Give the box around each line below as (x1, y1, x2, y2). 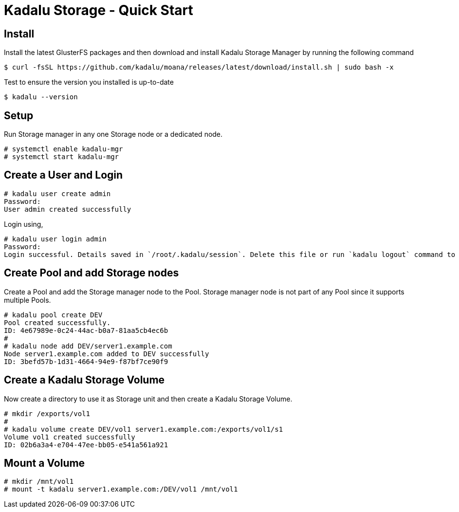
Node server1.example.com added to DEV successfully (4, 349, 209, 358)
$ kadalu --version (4, 93, 78, 101)
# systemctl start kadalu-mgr (4, 153, 119, 161)
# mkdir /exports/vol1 (4, 409, 91, 418)
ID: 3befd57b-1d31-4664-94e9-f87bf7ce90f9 (4, 357, 168, 366)
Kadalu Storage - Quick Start (4, 2, 193, 18)
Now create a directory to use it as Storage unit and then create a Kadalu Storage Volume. (4, 394, 293, 403)
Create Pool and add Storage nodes (4, 267, 179, 279)
